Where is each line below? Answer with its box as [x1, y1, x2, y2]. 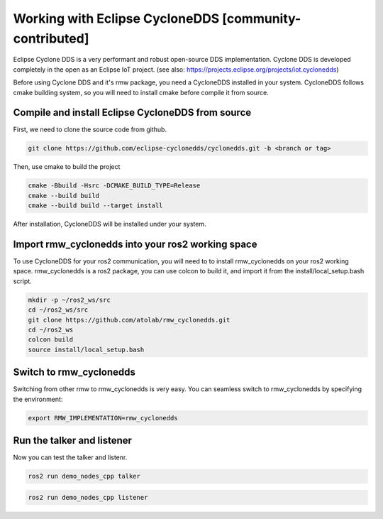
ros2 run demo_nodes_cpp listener [28, 493, 148, 501]
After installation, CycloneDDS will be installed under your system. [13, 220, 206, 229]
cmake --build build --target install [28, 202, 163, 209]
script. [13, 277, 32, 285]
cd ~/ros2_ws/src [28, 306, 89, 314]
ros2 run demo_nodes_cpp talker [28, 472, 141, 481]
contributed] [13, 31, 89, 46]
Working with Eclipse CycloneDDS [13, 11, 220, 26]
